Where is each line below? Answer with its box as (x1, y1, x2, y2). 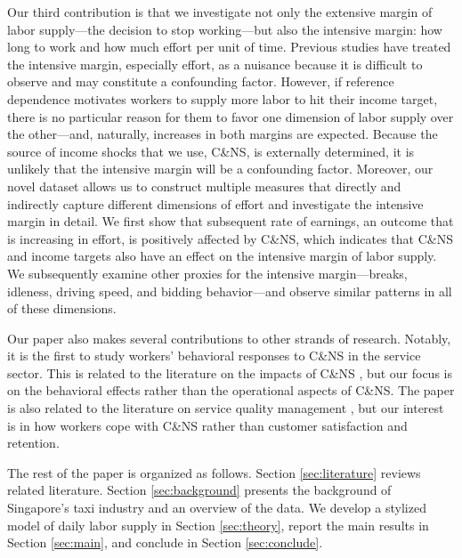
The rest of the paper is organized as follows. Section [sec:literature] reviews (7, 463, 421, 481)
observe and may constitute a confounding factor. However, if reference (7, 72, 394, 91)
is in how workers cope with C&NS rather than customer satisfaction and (7, 416, 408, 434)
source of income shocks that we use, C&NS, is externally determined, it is (7, 142, 415, 160)
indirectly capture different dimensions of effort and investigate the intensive (7, 194, 424, 213)
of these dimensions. (7, 299, 117, 318)
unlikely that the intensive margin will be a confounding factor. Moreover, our (7, 159, 434, 178)
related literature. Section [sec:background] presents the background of (7, 481, 392, 499)
